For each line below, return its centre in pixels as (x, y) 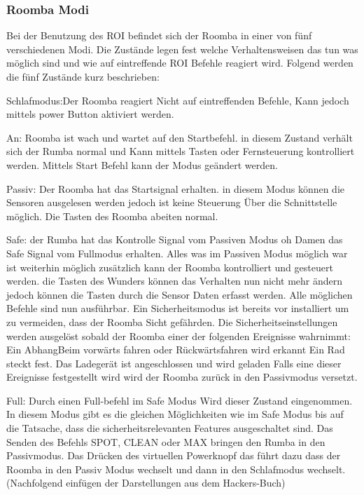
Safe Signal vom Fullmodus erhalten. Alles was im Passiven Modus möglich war (177, 253)
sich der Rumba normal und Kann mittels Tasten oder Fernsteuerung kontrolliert (181, 151)
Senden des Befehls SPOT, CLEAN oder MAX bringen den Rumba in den (166, 441)
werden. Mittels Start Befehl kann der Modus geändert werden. (142, 164)
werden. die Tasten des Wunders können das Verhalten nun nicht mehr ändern (175, 281)
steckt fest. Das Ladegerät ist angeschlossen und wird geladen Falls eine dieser (174, 363)
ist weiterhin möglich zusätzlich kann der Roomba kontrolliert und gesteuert (170, 267)
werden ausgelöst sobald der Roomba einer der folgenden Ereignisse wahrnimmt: (178, 335)
